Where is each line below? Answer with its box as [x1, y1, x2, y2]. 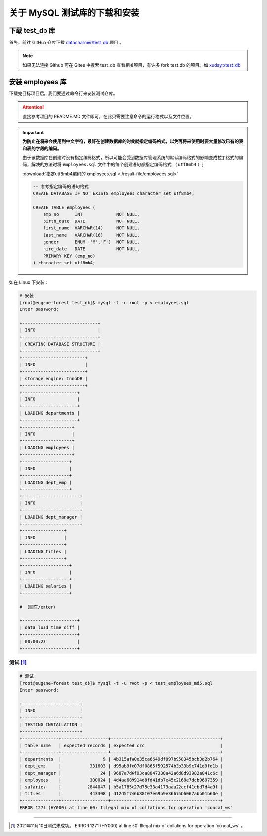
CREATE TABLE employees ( [33, 205, 96, 210]
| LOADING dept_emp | [19, 480, 72, 485]
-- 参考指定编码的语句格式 [33, 183, 89, 189]
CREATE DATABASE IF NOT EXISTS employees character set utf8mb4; [33, 191, 195, 196]
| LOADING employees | [19, 445, 75, 450]
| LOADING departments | [19, 410, 80, 416]
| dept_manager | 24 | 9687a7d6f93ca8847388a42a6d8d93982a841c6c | [19, 770, 223, 776]
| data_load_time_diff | [19, 624, 80, 630]
